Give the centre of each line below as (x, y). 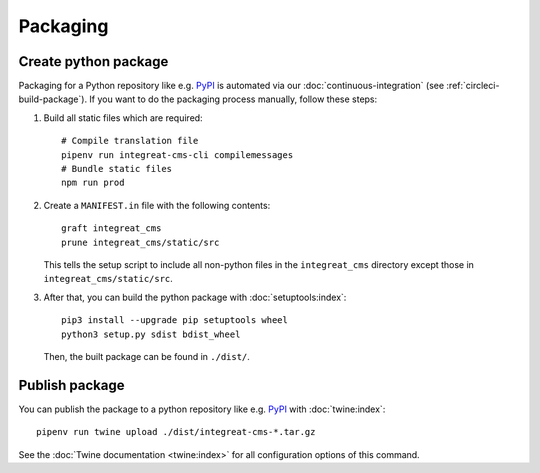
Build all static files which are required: (123, 117)
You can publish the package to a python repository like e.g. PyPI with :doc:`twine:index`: (202, 409)
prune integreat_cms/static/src (140, 242)
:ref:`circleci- (473, 86)
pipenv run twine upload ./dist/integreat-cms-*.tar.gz (176, 432)
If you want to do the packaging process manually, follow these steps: (233, 99)
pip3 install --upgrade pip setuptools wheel (175, 320)
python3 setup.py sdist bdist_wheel (151, 334)
